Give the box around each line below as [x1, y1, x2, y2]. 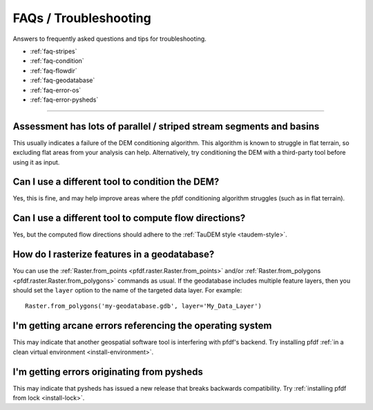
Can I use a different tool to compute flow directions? [12, 212, 246, 224]
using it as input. [12, 158, 60, 166]
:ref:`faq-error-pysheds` [30, 95, 99, 104]
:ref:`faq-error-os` [30, 86, 82, 94]
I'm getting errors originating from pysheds [12, 366, 203, 378]
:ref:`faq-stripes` [30, 47, 77, 55]
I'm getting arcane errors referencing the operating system [12, 320, 272, 332]
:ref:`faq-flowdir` [30, 66, 77, 75]
